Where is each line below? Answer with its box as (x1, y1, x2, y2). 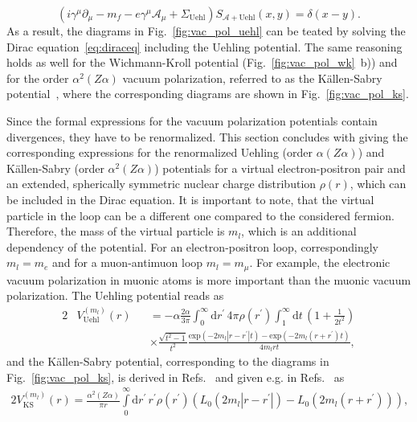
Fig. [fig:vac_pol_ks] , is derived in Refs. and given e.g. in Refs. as (6, 368, 345, 385)
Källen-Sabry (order (6, 159, 104, 176)
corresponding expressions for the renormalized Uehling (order (6, 144, 313, 161)
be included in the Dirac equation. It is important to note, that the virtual (6, 191, 374, 207)
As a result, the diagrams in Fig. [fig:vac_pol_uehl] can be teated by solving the (6, 23, 406, 39)
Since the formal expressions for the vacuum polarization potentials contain (6, 112, 378, 129)
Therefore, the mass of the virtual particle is (6, 223, 225, 240)
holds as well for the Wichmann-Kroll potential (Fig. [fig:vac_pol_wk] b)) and (6, 54, 398, 71)
